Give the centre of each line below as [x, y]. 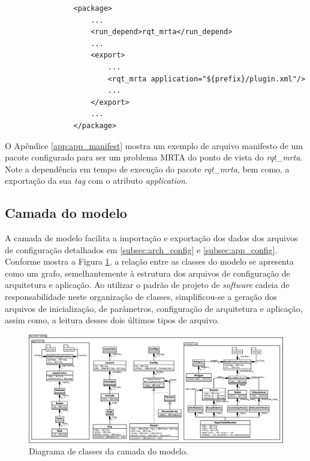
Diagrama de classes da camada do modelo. [109, 451]
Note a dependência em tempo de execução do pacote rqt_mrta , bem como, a [147, 169]
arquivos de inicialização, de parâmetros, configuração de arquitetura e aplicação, [154, 308]
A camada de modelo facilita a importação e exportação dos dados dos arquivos [151, 238]
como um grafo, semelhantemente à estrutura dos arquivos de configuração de [148, 273]
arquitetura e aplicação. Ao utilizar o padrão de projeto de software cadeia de [147, 285]
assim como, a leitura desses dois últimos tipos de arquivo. [112, 320]
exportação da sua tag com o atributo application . [96, 181]
